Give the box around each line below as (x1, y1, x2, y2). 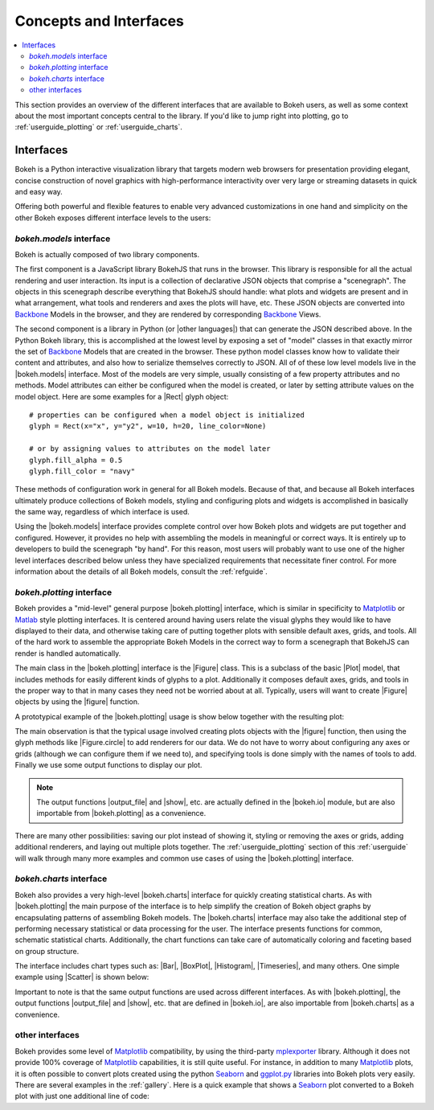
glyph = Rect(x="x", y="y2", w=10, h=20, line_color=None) (29, 422, 267, 431)
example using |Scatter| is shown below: (14, 973, 149, 982)
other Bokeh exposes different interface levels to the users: (14, 213, 211, 223)
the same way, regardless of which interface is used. (14, 507, 190, 517)
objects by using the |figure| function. (14, 697, 140, 707)
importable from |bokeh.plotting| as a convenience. (36, 809, 207, 818)
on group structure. (14, 946, 80, 956)
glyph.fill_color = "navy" (29, 466, 136, 476)
